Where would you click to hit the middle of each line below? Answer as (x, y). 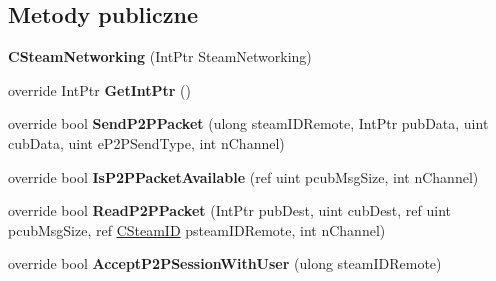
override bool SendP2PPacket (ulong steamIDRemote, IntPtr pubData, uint (248, 123)
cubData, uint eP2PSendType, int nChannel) (146, 142)
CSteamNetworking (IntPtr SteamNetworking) (160, 56)
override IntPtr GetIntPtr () (100, 89)
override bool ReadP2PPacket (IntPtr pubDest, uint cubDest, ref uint (230, 210)
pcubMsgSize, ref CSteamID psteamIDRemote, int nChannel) (197, 229)
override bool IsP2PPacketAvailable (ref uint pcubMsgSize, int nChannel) (243, 176)
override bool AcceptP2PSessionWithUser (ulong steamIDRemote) (225, 263)
